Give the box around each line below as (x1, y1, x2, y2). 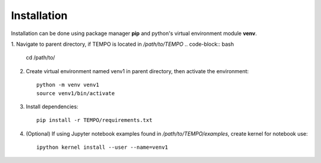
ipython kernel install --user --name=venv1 (36, 144, 169, 151)
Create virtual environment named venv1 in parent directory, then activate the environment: (26, 67, 249, 74)
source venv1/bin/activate (36, 90, 115, 96)
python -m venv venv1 (36, 81, 99, 89)
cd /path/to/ (26, 54, 55, 61)
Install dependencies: (26, 103, 78, 110)
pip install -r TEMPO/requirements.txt (36, 117, 153, 124)
